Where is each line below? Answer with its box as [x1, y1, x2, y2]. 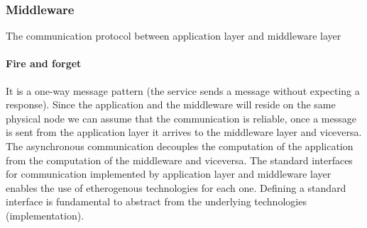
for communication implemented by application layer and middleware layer [6, 166, 332, 181]
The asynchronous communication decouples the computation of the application [6, 138, 354, 153]
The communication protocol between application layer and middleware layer [6, 28, 341, 43]
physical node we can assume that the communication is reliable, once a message [6, 110, 356, 125]
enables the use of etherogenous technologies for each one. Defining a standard [6, 180, 346, 195]
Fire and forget [6, 56, 82, 71]
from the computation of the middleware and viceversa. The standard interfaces [6, 152, 353, 167]
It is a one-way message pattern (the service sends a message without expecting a [6, 83, 360, 98]
